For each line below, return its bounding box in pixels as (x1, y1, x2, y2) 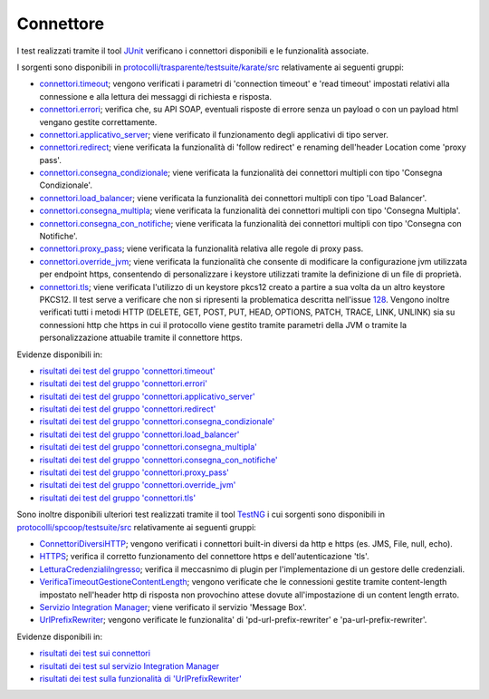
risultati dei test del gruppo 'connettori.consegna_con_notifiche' (39, 454, 278, 465)
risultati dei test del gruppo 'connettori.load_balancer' (39, 429, 240, 440)
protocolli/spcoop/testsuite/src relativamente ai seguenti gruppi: (16, 521, 257, 532)
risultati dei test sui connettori (39, 648, 151, 659)
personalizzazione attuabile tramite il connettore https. (39, 332, 244, 344)
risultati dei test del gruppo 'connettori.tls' (39, 492, 197, 503)
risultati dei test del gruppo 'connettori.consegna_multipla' (39, 442, 257, 452)
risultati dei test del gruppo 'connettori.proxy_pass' (39, 467, 230, 478)
